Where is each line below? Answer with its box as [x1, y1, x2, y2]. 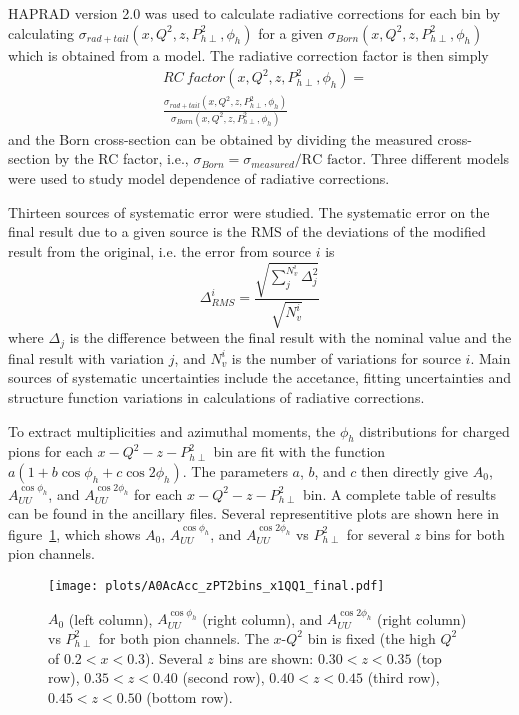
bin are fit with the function [213, 441, 386, 462]
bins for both [425, 523, 505, 544]
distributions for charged [359, 420, 510, 441]
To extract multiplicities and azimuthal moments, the [8, 420, 336, 441]
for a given [258, 22, 324, 43]
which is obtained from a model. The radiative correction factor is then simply [8, 44, 489, 65]
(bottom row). [146, 686, 233, 707]
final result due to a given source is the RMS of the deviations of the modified [8, 221, 486, 242]
